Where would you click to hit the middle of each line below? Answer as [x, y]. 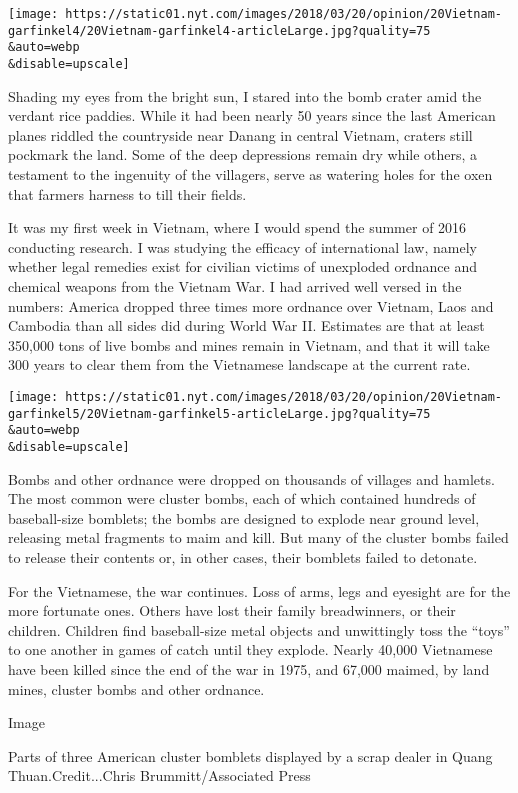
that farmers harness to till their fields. [127, 193]
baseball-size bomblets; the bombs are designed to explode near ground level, [244, 517]
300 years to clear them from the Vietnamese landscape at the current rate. [239, 364]
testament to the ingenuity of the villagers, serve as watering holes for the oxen [250, 174]
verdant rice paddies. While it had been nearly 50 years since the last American [252, 115]
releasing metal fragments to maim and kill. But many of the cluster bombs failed [258, 537]
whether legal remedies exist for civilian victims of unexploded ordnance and [243, 266]
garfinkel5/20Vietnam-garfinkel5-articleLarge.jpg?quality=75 [219, 413]
